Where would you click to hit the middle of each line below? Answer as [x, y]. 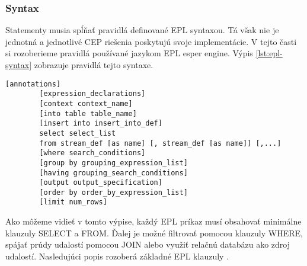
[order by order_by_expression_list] [113, 192]
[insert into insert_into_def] [101, 124]
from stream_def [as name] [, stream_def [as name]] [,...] [160, 143]
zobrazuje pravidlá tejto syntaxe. [94, 65]
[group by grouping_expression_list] [113, 163]
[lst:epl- [269, 53]
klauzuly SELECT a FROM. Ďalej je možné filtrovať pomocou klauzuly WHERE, [154, 233]
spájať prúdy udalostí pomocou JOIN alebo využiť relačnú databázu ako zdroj [148, 244]
